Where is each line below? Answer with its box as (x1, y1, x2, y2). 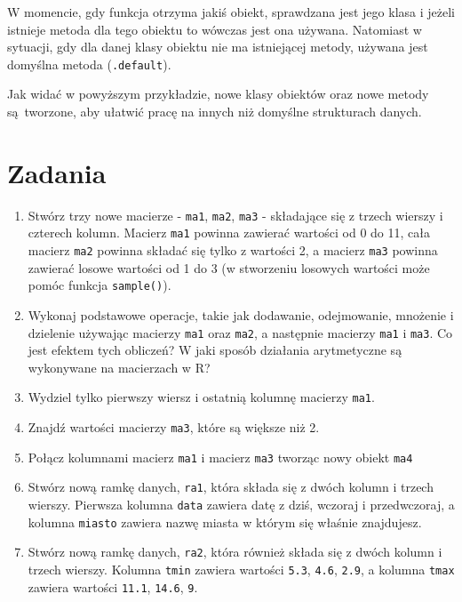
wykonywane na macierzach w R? (28, 357, 211, 376)
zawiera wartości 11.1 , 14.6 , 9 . (28, 577, 198, 596)
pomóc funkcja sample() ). (28, 276, 171, 294)
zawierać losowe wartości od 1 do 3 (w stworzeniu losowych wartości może (28, 258, 430, 277)
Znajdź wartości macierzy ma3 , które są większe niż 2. (28, 418, 320, 437)
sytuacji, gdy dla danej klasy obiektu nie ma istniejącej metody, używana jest (7, 37, 428, 56)
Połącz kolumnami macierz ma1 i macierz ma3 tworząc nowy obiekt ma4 (28, 447, 413, 466)
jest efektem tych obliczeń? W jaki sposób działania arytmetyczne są (28, 341, 402, 359)
